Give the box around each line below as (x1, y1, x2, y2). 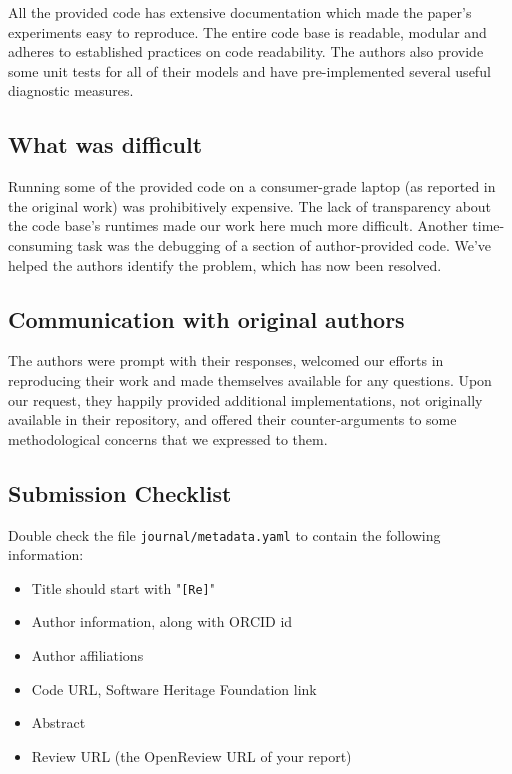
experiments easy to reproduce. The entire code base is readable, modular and (8, 21, 487, 42)
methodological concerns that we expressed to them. (8, 428, 328, 449)
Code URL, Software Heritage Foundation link (31, 678, 317, 699)
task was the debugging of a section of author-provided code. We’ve (77, 234, 491, 255)
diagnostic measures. (8, 80, 134, 101)
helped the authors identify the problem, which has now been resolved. (8, 254, 442, 275)
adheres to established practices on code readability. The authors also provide (8, 41, 484, 62)
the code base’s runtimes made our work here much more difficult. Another (8, 215, 468, 236)
